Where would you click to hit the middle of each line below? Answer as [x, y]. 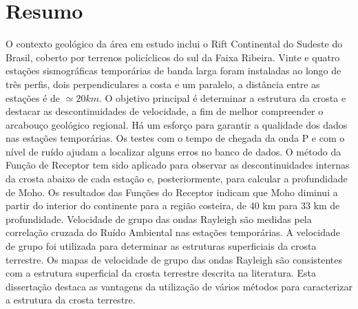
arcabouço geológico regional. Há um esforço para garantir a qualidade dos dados [177, 124]
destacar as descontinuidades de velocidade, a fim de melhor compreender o [165, 111]
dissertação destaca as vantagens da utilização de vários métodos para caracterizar [179, 286]
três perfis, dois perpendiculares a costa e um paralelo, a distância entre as [163, 84]
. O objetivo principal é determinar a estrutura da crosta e [222, 97]
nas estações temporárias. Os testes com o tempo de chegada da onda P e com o [175, 138]
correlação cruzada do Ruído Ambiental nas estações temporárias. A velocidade [173, 232]
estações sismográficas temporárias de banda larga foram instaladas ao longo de [173, 71]
